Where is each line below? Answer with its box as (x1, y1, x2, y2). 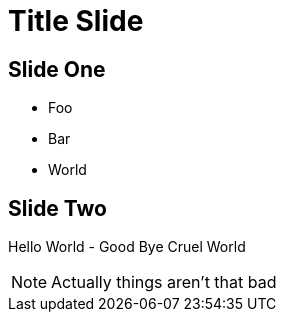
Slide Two (8, 195, 108, 221)
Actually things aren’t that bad (51, 272, 277, 293)
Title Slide (8, 4, 144, 38)
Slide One (8, 56, 106, 82)
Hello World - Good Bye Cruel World (8, 238, 246, 256)
